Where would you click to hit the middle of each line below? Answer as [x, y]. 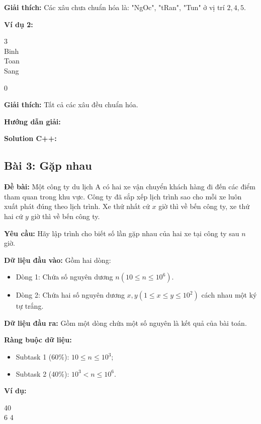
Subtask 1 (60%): [42, 357]
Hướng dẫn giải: [32, 121]
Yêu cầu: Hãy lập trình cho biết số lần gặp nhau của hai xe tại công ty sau [122, 233]
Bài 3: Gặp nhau [48, 165]
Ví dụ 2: [19, 24]
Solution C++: [30, 138]
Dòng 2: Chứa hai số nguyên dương [70, 295]
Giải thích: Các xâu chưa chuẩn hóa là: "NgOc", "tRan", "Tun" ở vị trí [114, 7]
